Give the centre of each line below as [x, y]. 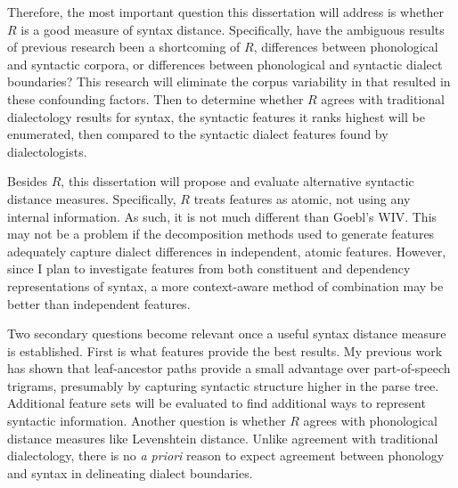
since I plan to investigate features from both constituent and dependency [209, 268]
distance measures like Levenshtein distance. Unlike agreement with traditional [223, 438]
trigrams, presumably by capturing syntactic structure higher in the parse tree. [223, 385]
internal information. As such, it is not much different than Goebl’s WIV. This [222, 216]
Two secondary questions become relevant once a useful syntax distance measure [227, 333]
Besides [28, 181]
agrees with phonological [370, 421]
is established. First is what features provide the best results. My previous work [225, 350]
